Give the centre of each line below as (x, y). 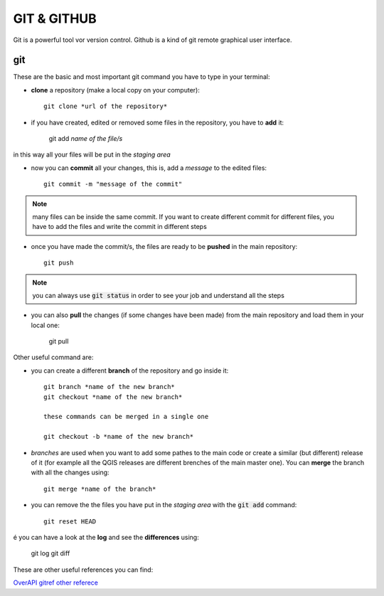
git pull (59, 341)
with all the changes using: (70, 472)
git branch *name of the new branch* (110, 387)
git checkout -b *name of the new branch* (119, 437)
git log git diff (50, 553)
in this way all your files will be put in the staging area (92, 155)
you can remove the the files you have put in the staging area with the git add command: (164, 505)
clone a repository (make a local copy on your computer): (116, 90)
